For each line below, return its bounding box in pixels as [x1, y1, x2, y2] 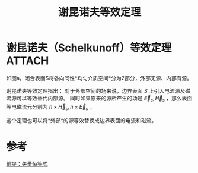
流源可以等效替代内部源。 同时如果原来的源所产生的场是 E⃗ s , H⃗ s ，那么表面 [6, 95, 193, 103]
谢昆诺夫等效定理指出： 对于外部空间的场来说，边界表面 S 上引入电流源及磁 [6, 87, 191, 94]
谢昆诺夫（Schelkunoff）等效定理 [6, 41, 172, 55]
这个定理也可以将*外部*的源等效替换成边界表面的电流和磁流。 [6, 117, 157, 124]
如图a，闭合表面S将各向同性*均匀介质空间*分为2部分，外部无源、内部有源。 [6, 74, 193, 81]
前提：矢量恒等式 [6, 161, 48, 168]
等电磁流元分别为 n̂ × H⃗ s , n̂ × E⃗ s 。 [6, 103, 95, 112]
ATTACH [6, 54, 49, 68]
